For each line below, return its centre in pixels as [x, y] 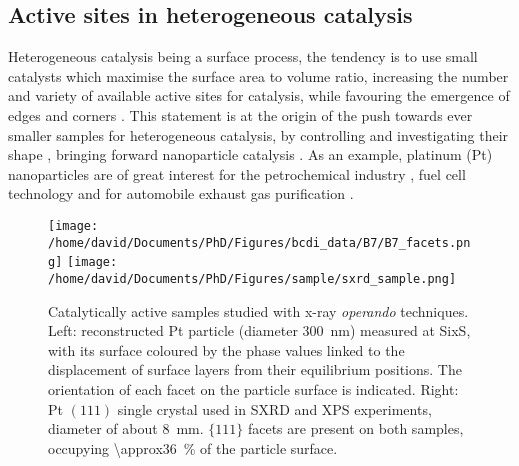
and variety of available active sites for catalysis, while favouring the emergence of [259, 95]
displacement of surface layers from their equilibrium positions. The [255, 369]
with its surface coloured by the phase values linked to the [226, 349]
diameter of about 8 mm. [126, 428]
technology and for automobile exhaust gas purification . [181, 193]
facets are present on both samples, [355, 428]
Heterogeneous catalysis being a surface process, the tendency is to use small [243, 56]
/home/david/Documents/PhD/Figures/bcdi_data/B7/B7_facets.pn [259, 242]
